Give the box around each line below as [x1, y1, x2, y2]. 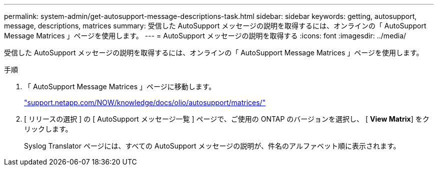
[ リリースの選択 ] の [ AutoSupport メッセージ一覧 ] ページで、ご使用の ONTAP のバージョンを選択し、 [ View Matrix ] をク [24, 115, 429, 123]
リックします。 [24, 125, 72, 133]
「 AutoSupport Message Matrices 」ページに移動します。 [24, 82, 216, 91]
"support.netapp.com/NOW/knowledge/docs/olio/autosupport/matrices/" [24, 98, 266, 107]
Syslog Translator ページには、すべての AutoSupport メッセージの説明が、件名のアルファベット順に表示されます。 [24, 142, 400, 150]
